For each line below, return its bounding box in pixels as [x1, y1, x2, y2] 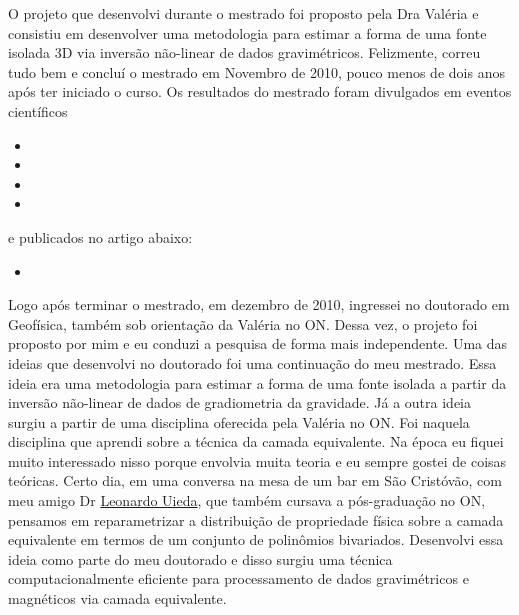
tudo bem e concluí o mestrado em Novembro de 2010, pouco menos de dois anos [8, 61, 505, 82]
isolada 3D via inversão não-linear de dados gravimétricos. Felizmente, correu [8, 42, 481, 63]
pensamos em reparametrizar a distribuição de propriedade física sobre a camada [8, 509, 504, 530]
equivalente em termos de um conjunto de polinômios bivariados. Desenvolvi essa [8, 529, 504, 550]
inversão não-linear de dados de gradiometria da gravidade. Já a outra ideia [8, 392, 471, 413]
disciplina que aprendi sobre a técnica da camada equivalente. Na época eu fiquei [8, 431, 504, 452]
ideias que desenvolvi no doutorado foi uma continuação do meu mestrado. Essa [8, 352, 497, 373]
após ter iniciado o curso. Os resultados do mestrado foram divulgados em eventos [8, 81, 512, 102]
